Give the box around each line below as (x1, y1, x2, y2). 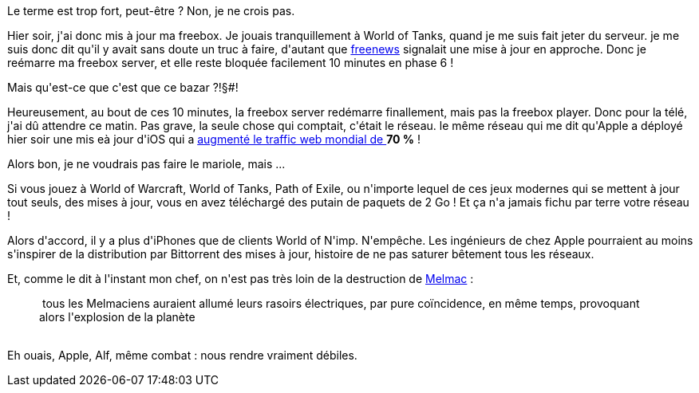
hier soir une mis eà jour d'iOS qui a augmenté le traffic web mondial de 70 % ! (7, 132, 421, 146)
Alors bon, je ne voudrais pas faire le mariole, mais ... (7, 157, 286, 171)
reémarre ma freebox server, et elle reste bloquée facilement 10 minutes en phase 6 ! (7, 56, 454, 69)
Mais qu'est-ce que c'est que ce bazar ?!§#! (7, 81, 239, 94)
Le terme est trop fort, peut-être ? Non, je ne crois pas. (7, 4, 295, 18)
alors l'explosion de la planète (39, 310, 195, 324)
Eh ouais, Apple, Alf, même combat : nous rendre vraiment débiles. (7, 348, 357, 362)
